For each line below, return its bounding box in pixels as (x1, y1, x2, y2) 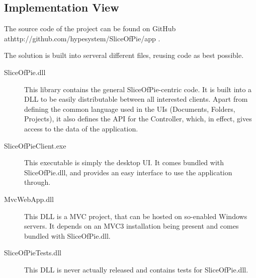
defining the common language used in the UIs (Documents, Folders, (24, 103, 235, 114)
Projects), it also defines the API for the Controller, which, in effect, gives (24, 113, 252, 124)
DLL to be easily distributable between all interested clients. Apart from (24, 94, 248, 104)
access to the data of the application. (24, 123, 138, 133)
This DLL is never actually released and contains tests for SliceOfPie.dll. (24, 264, 248, 274)
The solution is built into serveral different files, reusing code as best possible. (4, 50, 244, 60)
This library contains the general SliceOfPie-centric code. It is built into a (24, 84, 252, 94)
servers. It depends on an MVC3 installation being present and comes (24, 221, 239, 231)
